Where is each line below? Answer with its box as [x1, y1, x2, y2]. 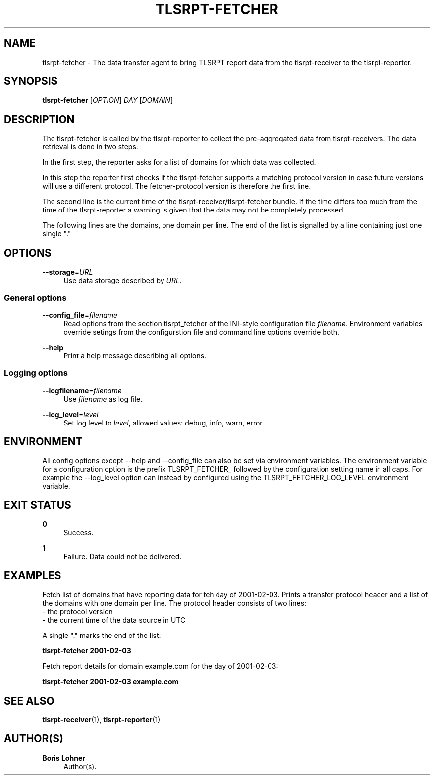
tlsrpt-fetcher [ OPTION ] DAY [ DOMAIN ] [42, 96, 173, 105]
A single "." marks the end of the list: [42, 631, 161, 640]
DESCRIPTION [4, 113, 75, 126]
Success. [63, 528, 94, 537]
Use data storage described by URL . [63, 276, 182, 285]
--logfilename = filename [42, 386, 122, 395]
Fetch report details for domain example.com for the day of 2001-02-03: [42, 662, 278, 671]
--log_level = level [42, 410, 99, 419]
